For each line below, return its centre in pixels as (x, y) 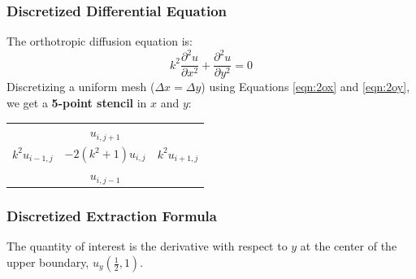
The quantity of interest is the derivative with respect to (147, 246)
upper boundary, (48, 262)
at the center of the (349, 246)
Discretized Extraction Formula (112, 216)
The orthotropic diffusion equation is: (100, 41)
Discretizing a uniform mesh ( (81, 87)
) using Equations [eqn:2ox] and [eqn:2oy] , (305, 87)
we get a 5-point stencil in (77, 102)
